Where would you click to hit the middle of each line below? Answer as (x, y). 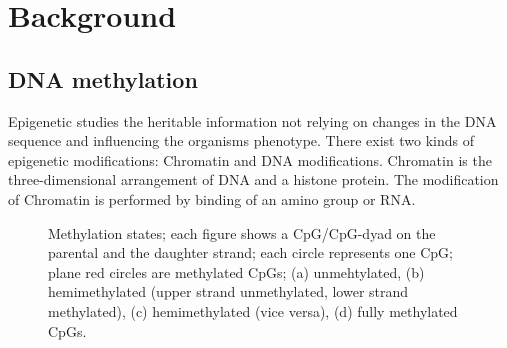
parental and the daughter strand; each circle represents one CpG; (251, 252)
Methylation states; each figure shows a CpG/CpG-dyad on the (242, 232)
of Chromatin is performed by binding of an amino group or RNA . (212, 198)
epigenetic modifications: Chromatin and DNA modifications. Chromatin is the (250, 159)
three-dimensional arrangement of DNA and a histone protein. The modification (253, 179)
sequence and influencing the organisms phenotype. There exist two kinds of (241, 140)
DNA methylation (103, 78)
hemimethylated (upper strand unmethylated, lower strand (228, 291)
